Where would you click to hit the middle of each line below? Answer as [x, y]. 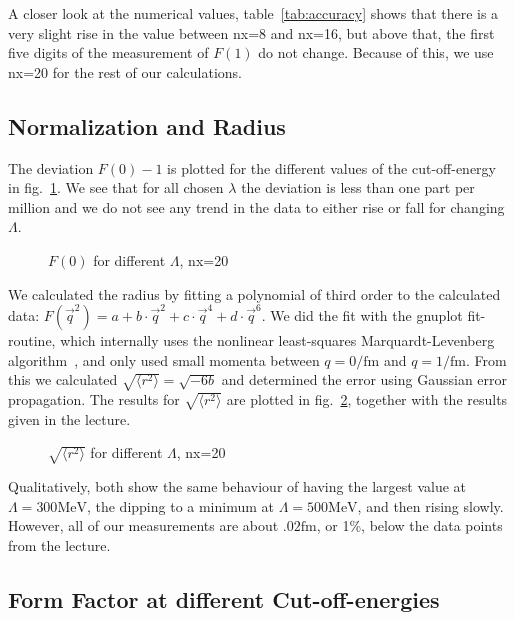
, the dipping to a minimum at [180, 505]
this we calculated [63, 379]
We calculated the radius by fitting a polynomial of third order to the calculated [254, 293]
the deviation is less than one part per [358, 187]
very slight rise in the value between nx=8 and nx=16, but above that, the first [251, 32]
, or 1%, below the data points [409, 525]
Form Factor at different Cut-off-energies [224, 598]
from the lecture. [59, 544]
